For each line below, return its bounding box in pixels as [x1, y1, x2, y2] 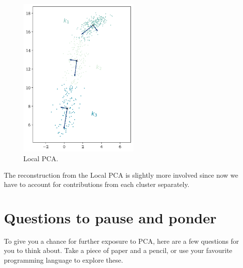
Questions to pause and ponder [4, 207, 217, 227]
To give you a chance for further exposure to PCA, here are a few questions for [4, 235, 239, 246]
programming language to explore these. [4, 255, 123, 265]
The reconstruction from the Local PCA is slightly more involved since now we [4, 169, 239, 180]
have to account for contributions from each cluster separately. [4, 179, 190, 189]
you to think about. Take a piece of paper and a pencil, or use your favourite [4, 245, 232, 255]
